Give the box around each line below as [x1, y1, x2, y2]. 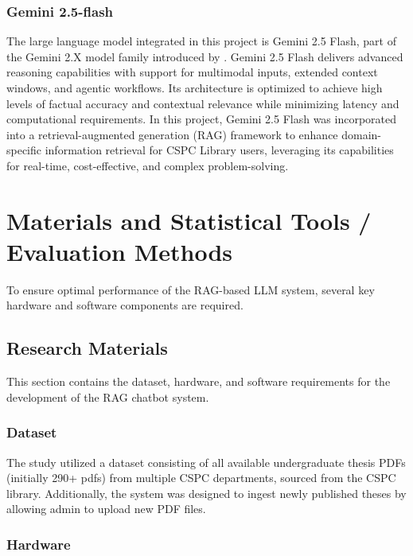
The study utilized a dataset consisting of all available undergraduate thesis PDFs [6, 453, 406, 470]
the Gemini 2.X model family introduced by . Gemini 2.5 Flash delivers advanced [6, 48, 403, 64]
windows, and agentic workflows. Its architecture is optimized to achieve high [6, 80, 383, 95]
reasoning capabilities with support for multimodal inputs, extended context [6, 64, 378, 80]
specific [6, 142, 42, 158]
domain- [341, 126, 382, 142]
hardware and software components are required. [6, 297, 244, 313]
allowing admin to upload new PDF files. [6, 500, 206, 517]
